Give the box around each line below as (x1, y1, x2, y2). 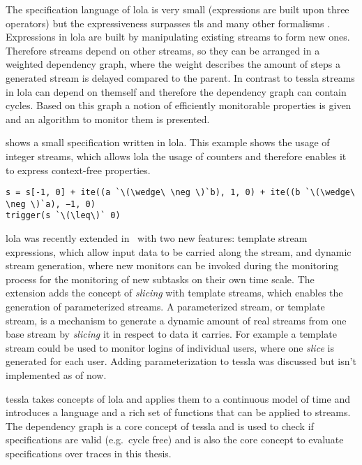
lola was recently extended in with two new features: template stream (6, 231, 308, 245)
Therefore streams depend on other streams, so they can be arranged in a (6, 43, 320, 57)
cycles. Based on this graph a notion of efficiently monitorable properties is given (6, 98, 352, 113)
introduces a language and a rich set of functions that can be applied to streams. (6, 405, 351, 420)
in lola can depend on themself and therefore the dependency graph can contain (6, 84, 347, 99)
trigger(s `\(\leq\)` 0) (6, 210, 121, 221)
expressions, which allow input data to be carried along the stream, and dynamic (6, 244, 352, 259)
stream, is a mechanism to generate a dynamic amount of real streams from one (6, 313, 347, 327)
